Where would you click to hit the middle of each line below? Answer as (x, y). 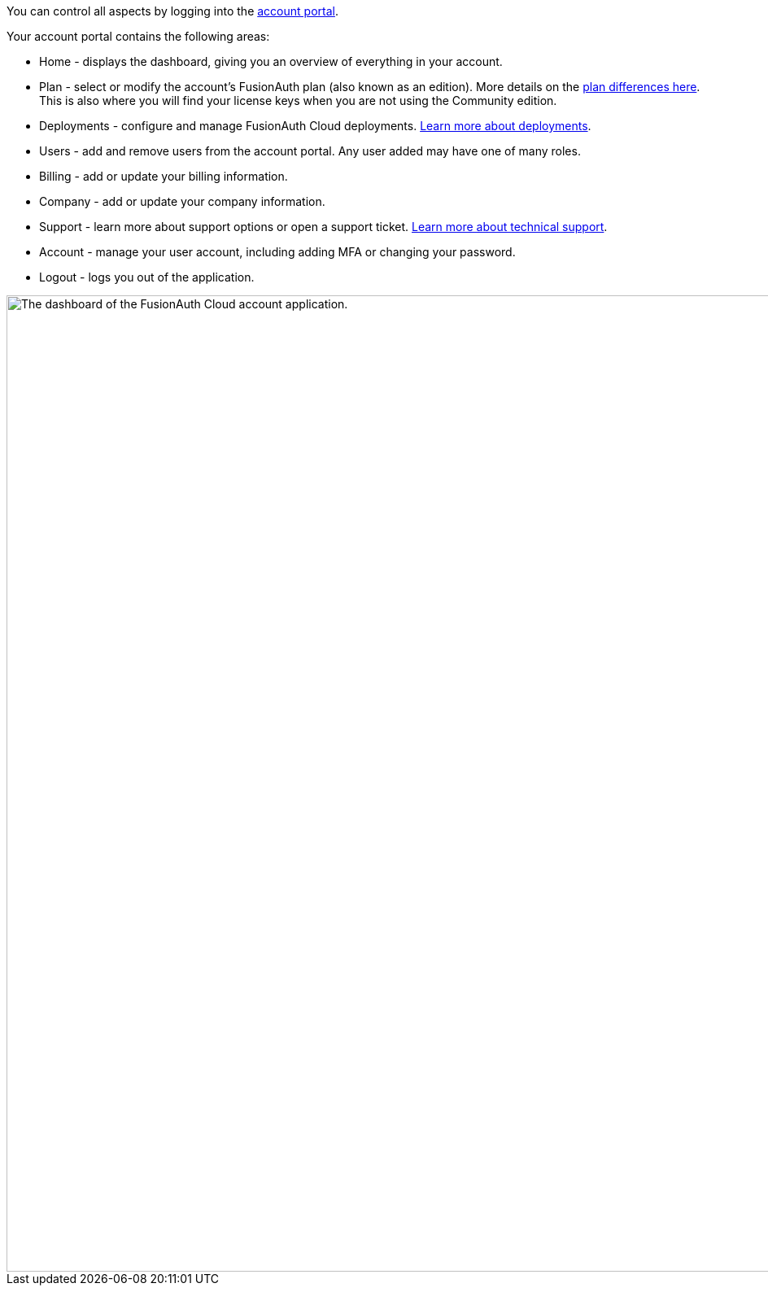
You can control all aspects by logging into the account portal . (172, 11)
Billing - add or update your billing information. (164, 176)
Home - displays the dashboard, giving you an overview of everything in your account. (271, 61)
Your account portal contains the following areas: (138, 36)
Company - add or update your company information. (182, 201)
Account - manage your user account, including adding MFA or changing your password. (277, 252)
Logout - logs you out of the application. (147, 277)
